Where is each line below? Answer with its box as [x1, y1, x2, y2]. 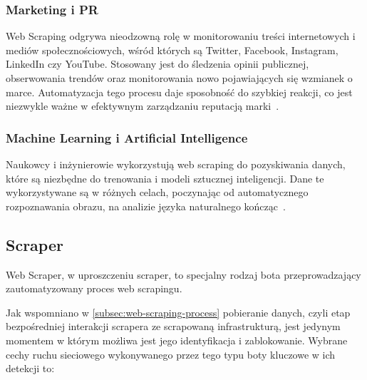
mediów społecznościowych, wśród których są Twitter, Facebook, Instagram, [6, 42, 338, 57]
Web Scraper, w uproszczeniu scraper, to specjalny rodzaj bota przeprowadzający [6, 267, 361, 282]
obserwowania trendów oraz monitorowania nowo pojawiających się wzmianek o [6, 71, 353, 85]
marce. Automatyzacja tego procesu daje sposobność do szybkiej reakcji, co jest [6, 84, 353, 99]
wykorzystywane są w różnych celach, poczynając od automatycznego [6, 185, 309, 200]
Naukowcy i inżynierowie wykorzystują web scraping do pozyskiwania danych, [6, 157, 346, 171]
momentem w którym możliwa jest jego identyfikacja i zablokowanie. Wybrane [6, 332, 348, 347]
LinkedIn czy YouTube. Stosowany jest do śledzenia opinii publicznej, [6, 56, 309, 71]
